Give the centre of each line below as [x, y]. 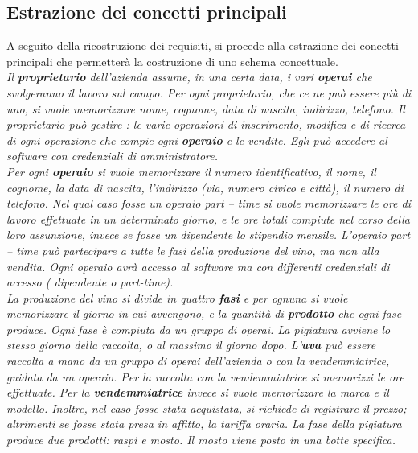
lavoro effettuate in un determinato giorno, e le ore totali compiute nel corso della [208, 218]
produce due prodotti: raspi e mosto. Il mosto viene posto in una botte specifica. [201, 440]
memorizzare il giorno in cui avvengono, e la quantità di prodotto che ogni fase [204, 313]
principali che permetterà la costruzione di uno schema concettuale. [172, 61]
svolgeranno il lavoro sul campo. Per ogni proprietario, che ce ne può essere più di [209, 92]
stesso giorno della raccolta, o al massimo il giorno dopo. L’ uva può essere [191, 345]
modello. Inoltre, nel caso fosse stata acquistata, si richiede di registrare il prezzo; [207, 408]
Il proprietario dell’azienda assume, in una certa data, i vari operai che [189, 77]
